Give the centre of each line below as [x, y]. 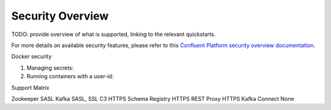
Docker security [32, 57]
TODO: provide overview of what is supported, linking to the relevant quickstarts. [113, 34]
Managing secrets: [50, 68]
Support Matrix [30, 87]
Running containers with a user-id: [70, 76]
